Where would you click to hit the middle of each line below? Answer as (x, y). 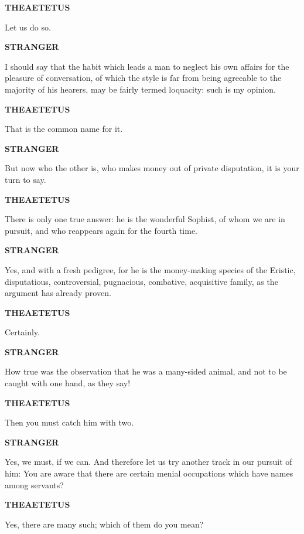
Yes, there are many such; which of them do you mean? (104, 524)
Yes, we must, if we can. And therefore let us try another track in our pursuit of (148, 462)
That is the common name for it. (64, 129)
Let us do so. (28, 27)
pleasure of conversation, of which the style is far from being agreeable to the (143, 78)
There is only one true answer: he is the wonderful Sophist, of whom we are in (145, 219)
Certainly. (22, 332)
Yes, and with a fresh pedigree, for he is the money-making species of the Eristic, (150, 269)
